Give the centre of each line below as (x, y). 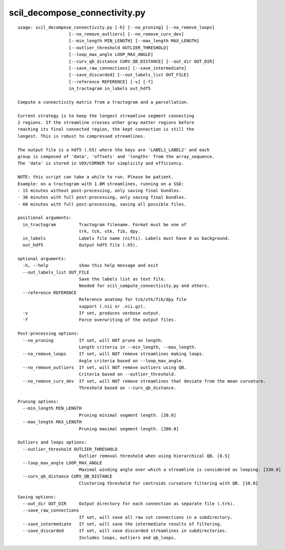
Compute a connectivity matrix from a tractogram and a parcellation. (103, 102)
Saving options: (37, 497)
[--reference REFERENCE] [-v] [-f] (111, 82)
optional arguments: (42, 258)
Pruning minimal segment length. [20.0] (128, 415)
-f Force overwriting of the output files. (100, 320)
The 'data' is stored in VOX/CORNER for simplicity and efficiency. (101, 163)
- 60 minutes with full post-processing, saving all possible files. (102, 204)
